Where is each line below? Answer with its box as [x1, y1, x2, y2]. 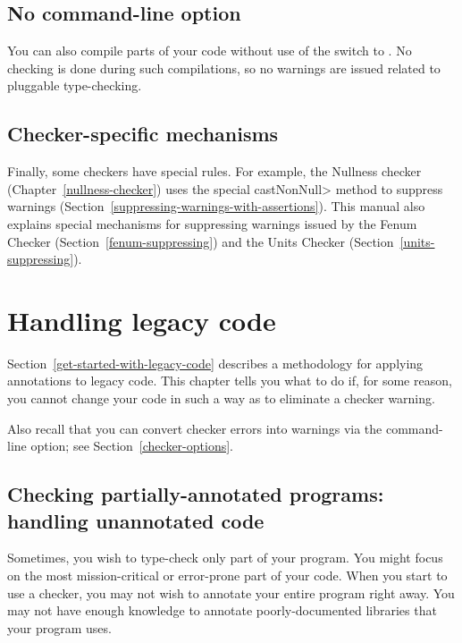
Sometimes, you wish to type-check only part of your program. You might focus [7, 548, 443, 567]
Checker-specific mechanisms [7, 120, 279, 148]
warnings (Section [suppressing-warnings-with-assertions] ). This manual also [7, 197, 425, 216]
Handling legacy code [7, 301, 276, 338]
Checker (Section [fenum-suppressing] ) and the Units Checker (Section [7, 232, 394, 250]
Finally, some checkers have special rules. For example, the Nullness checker [7, 162, 422, 181]
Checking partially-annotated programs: [7, 480, 384, 508]
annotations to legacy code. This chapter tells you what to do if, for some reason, [7, 371, 452, 390]
